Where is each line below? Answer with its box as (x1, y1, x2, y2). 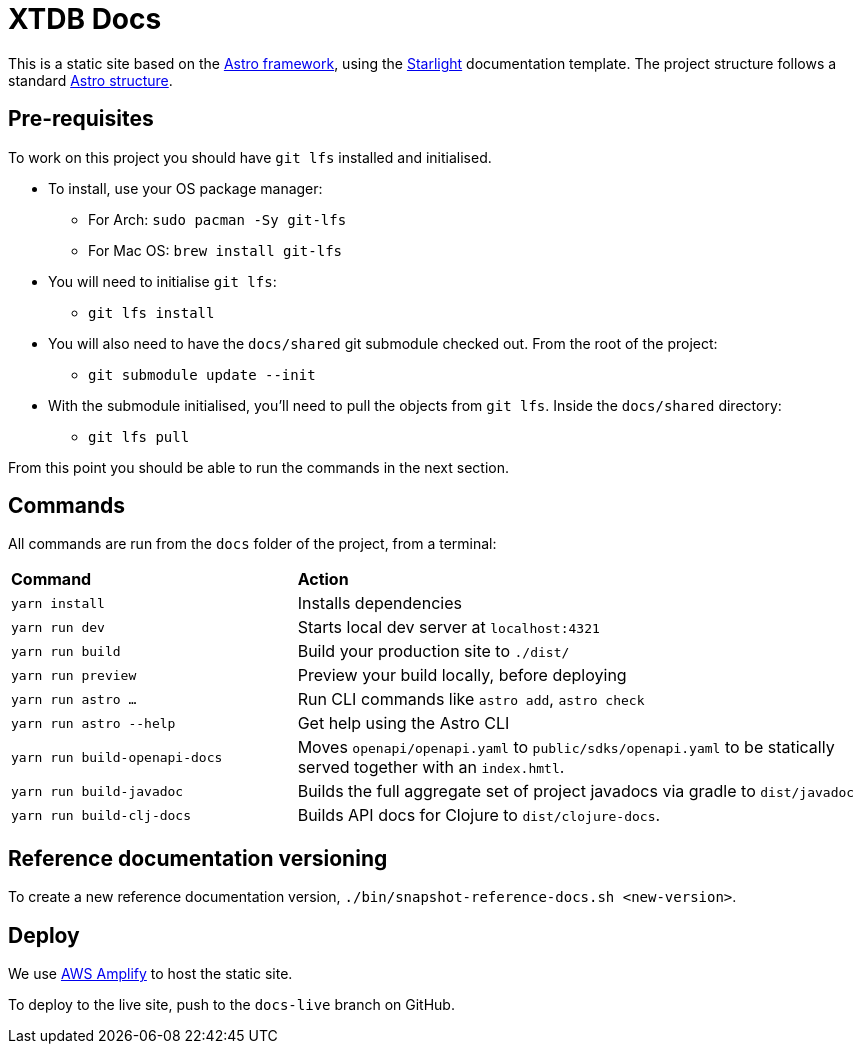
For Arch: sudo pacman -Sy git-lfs (88, 210, 347, 228)
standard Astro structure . (8, 71, 173, 89)
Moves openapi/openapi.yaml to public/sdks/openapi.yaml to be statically (297, 737, 835, 758)
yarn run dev (11, 619, 105, 635)
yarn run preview (11, 667, 137, 683)
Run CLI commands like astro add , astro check (297, 689, 645, 710)
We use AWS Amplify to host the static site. (8, 965, 293, 983)
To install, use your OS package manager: (48, 179, 323, 197)
